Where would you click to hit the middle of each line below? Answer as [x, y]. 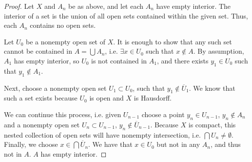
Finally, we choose [31, 144]
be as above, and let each [106, 6]
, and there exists [183, 60]
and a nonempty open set [42, 124]
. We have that [110, 144]
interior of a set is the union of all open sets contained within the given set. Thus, [126, 15]
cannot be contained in [38, 51]
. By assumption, [219, 51]
